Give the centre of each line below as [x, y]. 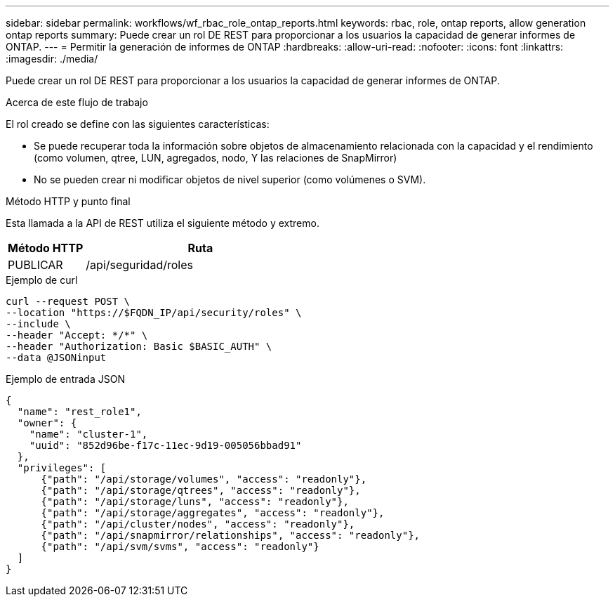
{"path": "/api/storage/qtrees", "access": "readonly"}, [201, 490]
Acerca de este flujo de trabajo [77, 102]
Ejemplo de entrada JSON [65, 379]
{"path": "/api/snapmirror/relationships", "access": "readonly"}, [231, 535]
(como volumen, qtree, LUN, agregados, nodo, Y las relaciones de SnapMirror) [216, 158]
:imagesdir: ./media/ [52, 59]
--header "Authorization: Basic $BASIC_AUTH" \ [139, 346]
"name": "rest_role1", [79, 412]
